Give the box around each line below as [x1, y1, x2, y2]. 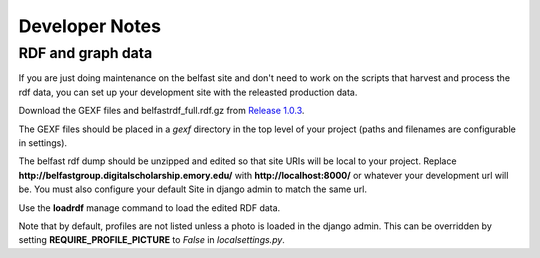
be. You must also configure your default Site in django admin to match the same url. [18, 183, 367, 195]
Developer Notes [18, 15, 162, 37]
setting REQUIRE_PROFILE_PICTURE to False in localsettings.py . [18, 234, 285, 246]
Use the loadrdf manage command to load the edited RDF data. [18, 201, 281, 214]
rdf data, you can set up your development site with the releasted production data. [18, 86, 358, 98]
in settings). [18, 136, 68, 149]
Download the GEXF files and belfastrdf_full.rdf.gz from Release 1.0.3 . [18, 105, 305, 117]
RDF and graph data [18, 44, 153, 62]
